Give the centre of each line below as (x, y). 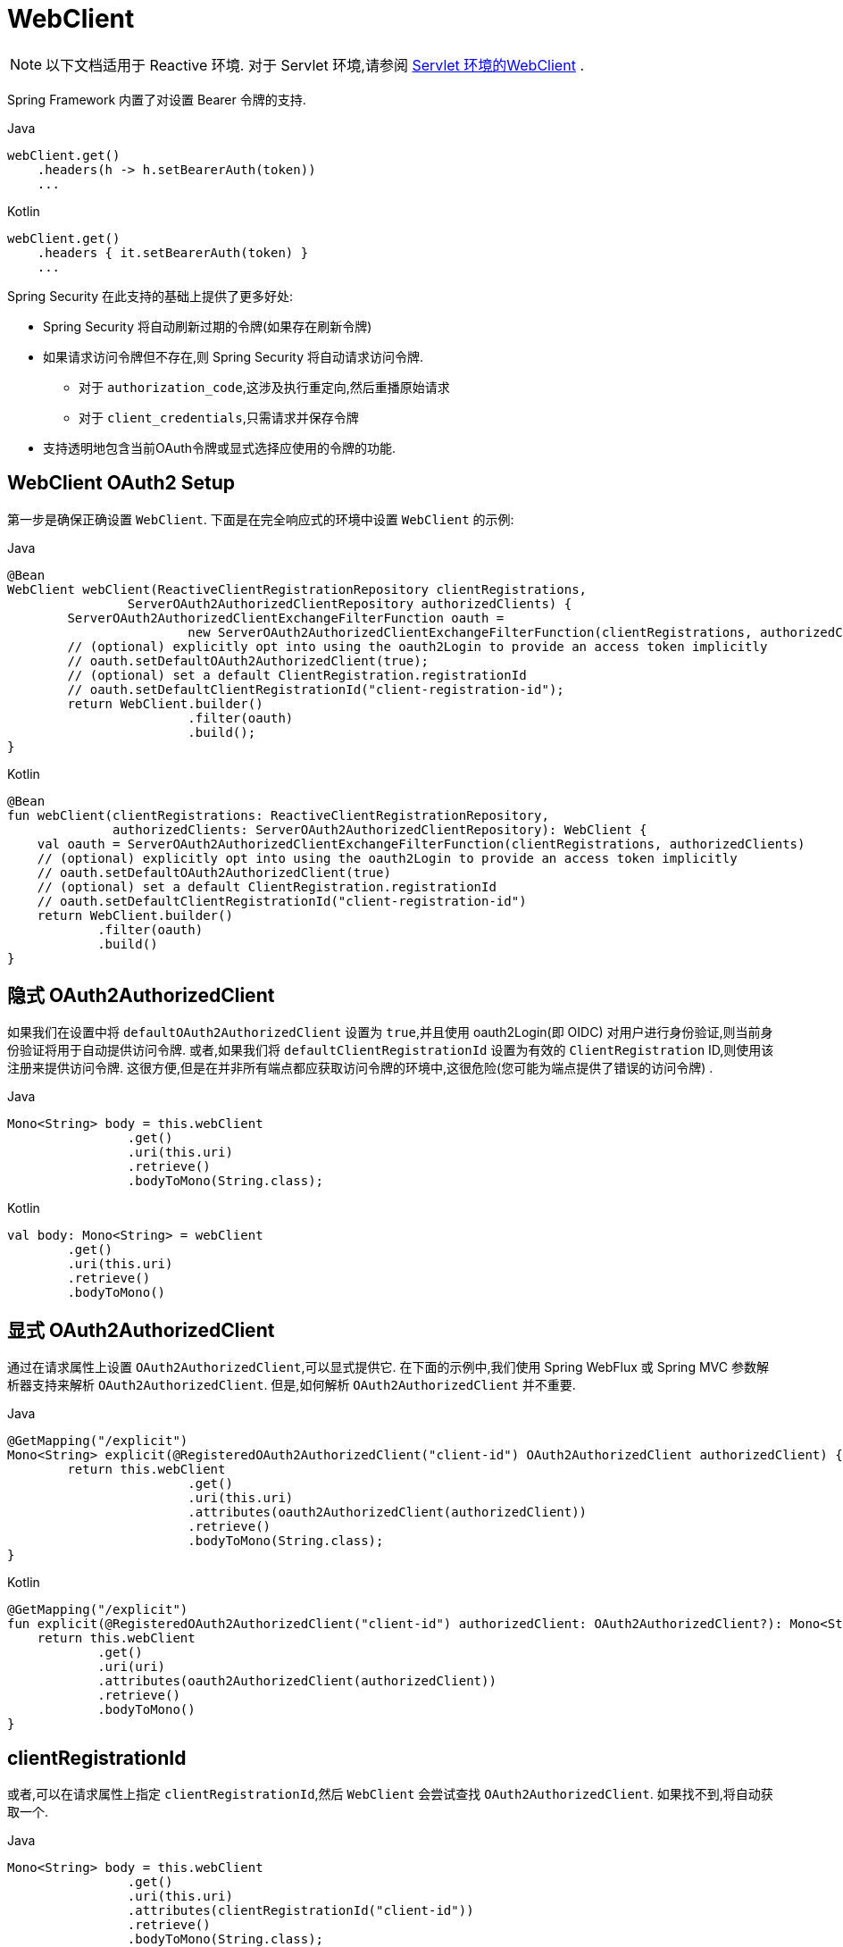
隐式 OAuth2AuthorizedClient (141, 996)
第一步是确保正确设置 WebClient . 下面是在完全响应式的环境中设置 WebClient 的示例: (261, 519)
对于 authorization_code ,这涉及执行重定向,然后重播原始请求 (264, 387)
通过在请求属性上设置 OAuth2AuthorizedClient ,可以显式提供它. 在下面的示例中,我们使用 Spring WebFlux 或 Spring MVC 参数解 (388, 1367)
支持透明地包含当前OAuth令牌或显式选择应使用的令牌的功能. (220, 447)
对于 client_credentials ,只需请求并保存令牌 (219, 417)
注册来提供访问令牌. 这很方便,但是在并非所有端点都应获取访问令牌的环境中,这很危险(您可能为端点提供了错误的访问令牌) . (360, 1068)
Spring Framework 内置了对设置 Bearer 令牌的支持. (157, 99)
